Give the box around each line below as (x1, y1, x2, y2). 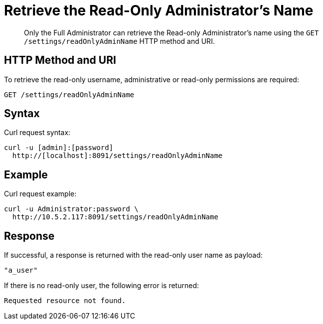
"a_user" (4, 266, 38, 275)
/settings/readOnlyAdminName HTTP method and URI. (24, 36, 215, 45)
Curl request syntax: (4, 128, 71, 137)
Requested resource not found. (4, 297, 126, 305)
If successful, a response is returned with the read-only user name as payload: (4, 251, 263, 260)
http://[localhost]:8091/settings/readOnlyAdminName (12, 152, 223, 160)
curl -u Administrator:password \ (4, 205, 139, 213)
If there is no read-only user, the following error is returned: (4, 281, 199, 290)
